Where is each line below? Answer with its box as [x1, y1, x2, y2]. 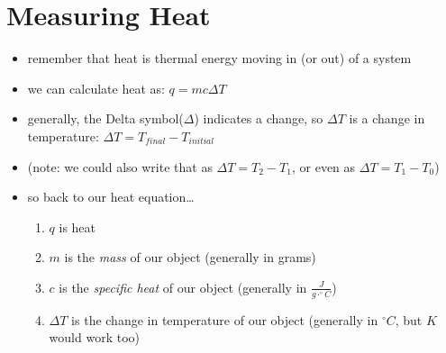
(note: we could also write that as [27, 157, 213, 176]
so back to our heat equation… [27, 187, 195, 206]
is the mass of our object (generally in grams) [64, 248, 316, 267]
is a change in [349, 109, 425, 128]
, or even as [291, 157, 356, 176]
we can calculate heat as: [27, 78, 165, 97]
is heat [59, 217, 96, 236]
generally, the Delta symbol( [27, 109, 184, 128]
